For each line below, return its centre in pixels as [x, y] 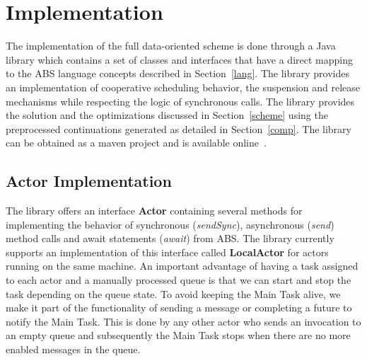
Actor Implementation [89, 181]
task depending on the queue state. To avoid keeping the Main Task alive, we [173, 293]
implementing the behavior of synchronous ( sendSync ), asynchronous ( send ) [170, 224]
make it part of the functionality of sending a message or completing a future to [179, 308]
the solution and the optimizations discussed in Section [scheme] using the [167, 115]
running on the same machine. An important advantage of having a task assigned [182, 266]
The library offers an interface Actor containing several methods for [154, 211]
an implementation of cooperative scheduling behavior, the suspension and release [183, 87]
